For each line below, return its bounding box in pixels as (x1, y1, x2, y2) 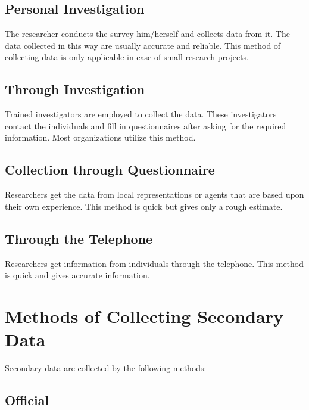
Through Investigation (5, 80, 145, 98)
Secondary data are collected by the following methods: (5, 362, 207, 374)
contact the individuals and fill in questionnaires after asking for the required (5, 119, 286, 132)
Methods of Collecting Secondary (5, 303, 283, 328)
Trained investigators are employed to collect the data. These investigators (5, 108, 277, 120)
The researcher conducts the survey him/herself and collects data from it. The (5, 27, 290, 40)
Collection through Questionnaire (5, 160, 215, 179)
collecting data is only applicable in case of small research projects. (5, 51, 249, 63)
